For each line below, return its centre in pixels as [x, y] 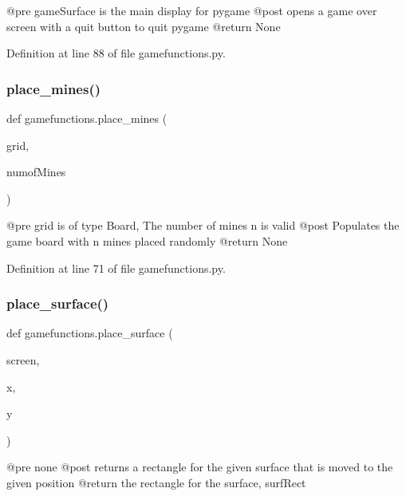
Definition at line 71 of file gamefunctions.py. [116, 268]
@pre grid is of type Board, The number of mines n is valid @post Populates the [203, 225]
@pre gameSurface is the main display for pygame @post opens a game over [192, 10]
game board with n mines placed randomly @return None [147, 240]
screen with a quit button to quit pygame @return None [144, 26]
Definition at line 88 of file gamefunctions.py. [116, 53]
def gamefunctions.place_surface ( [90, 333]
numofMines [36, 172]
